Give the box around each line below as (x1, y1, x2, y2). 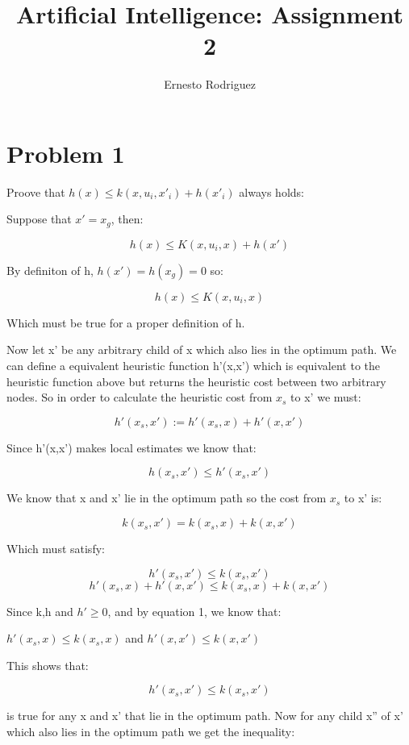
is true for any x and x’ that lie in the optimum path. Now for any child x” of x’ (6, 707, 403, 724)
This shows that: (6, 656, 89, 673)
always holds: (239, 183, 304, 200)
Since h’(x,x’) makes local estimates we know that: (6, 439, 257, 456)
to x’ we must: (290, 389, 361, 406)
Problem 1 (6, 136, 125, 169)
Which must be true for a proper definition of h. (6, 314, 245, 331)
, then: (111, 210, 144, 227)
